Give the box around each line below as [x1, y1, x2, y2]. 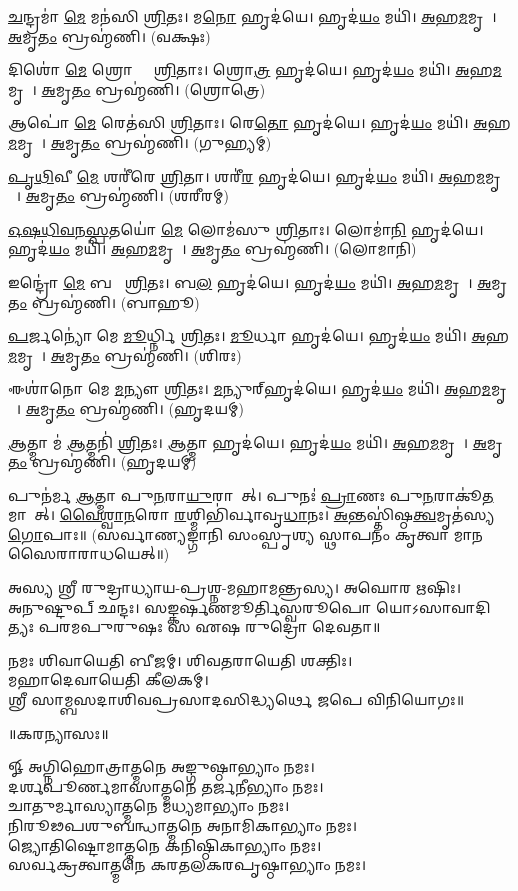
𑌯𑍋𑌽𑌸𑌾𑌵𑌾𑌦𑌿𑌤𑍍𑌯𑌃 [376, 596, 491, 617]
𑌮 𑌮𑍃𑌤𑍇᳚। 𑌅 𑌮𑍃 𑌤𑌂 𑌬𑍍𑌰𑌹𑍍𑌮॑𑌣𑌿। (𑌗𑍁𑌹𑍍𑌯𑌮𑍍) [8, 131, 272, 152]
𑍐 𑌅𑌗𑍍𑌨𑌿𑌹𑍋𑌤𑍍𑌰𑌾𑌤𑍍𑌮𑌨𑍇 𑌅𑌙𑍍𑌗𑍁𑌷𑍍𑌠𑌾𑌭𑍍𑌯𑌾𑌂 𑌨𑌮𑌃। [8, 756, 315, 777]
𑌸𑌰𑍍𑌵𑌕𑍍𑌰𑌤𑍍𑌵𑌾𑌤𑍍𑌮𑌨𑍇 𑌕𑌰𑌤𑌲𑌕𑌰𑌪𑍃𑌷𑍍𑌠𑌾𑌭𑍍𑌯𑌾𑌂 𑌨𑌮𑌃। [8, 854, 367, 875]
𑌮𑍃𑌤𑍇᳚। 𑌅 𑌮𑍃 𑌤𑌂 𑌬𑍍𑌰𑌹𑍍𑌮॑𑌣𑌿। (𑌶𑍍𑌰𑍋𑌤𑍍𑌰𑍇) [8, 78, 266, 99]
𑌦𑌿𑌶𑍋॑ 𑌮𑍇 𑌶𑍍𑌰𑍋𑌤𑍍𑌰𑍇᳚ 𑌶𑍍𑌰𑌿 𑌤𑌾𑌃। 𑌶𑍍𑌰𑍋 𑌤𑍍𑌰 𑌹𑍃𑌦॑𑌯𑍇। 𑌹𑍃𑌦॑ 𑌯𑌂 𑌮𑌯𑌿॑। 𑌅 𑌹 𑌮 [8, 59, 502, 80]
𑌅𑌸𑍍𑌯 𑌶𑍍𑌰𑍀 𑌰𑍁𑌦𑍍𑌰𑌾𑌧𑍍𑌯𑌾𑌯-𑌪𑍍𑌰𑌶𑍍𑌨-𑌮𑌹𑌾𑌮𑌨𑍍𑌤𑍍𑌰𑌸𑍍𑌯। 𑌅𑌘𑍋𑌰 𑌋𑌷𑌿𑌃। [8, 577, 461, 598]
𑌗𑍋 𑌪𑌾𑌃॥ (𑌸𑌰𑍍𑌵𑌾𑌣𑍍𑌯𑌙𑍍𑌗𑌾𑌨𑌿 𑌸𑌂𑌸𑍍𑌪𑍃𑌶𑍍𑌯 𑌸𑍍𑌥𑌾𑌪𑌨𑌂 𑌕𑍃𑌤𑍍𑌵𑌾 [8, 523, 450, 544]
